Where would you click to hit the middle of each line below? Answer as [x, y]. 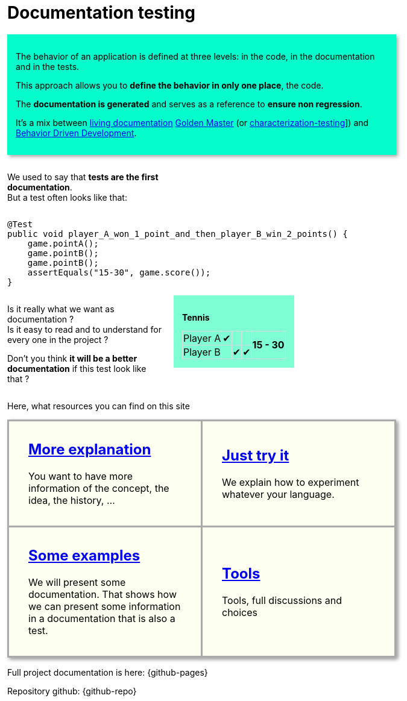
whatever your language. [278, 494]
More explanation [90, 449]
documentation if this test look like [77, 368]
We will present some [77, 582]
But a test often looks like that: [67, 197]
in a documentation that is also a [102, 618]
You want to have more [81, 476]
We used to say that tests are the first [83, 177]
